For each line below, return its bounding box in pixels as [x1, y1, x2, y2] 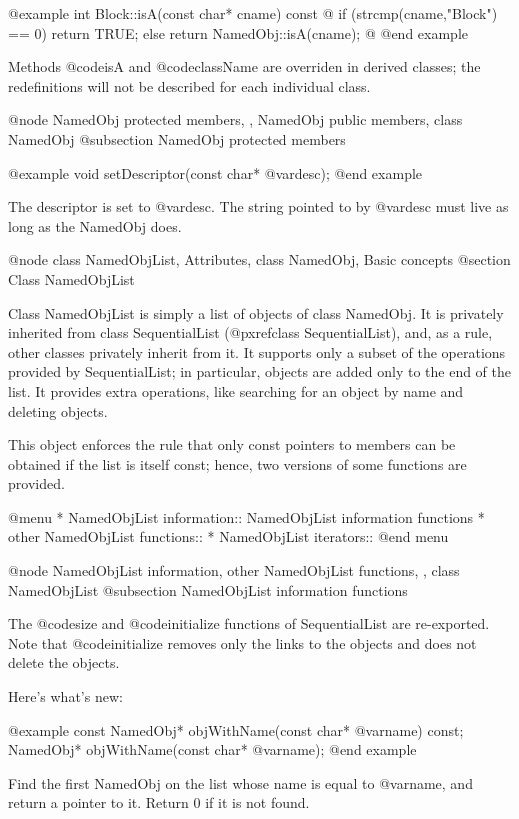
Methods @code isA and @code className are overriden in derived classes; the [8, 56, 481, 77]
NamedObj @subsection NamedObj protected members [8, 128, 346, 149]
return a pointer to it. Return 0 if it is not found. [8, 792, 310, 813]
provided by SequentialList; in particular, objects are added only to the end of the [8, 361, 512, 382]
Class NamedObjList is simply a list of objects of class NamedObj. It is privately [8, 302, 504, 323]
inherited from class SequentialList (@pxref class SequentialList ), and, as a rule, [8, 322, 493, 343]
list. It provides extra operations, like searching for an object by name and [8, 380, 464, 401]
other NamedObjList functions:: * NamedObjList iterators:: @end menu [8, 526, 449, 547]
